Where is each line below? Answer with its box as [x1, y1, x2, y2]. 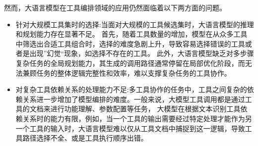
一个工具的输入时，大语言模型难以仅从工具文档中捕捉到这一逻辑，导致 [15, 123, 245, 133]
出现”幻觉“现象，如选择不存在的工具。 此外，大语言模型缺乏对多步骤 [29, 48, 254, 58]
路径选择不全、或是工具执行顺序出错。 [22, 133, 148, 143]
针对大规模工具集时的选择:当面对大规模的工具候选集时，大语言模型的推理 [15, 19, 254, 29]
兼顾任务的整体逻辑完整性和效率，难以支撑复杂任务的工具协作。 [22, 67, 231, 78]
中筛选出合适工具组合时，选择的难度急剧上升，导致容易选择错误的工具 [15, 38, 245, 49]
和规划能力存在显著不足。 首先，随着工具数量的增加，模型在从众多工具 [15, 29, 248, 39]
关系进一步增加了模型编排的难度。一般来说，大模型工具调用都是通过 [22, 94, 245, 104]
